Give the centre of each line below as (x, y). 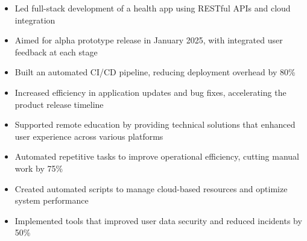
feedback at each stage (56, 52)
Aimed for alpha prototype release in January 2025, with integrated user (149, 40)
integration (35, 20)
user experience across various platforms (89, 136)
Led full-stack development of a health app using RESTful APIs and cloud (153, 8)
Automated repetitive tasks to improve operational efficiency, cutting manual (157, 156)
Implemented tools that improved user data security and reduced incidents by (158, 220)
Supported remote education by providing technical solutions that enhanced (155, 124)
